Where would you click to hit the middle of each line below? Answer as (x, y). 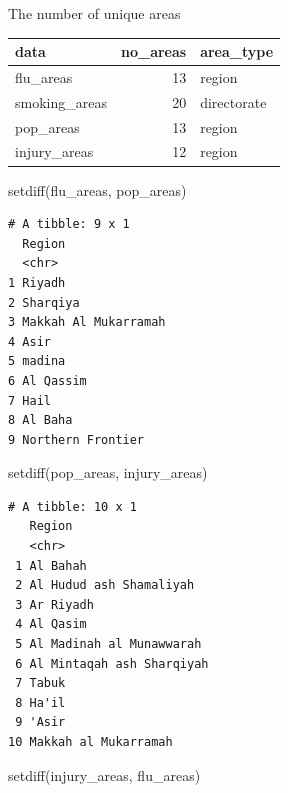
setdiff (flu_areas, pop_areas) (97, 189)
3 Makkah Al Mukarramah (87, 322)
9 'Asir (40, 722)
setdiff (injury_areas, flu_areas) (104, 774)
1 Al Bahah (51, 565)
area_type (237, 51)
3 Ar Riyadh (54, 604)
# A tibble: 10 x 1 (72, 506)
